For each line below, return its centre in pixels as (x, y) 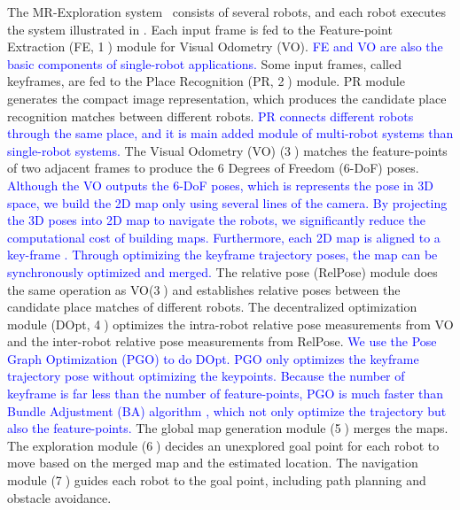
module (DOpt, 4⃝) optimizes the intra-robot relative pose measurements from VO (230, 324)
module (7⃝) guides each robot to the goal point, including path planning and (217, 480)
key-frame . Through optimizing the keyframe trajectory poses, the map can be (222, 255)
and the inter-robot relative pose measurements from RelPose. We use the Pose (222, 341)
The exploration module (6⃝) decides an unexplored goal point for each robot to (223, 445)
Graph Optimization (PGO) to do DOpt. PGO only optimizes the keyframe (213, 358)
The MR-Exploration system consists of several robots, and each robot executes (227, 12)
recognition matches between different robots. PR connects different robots (211, 116)
